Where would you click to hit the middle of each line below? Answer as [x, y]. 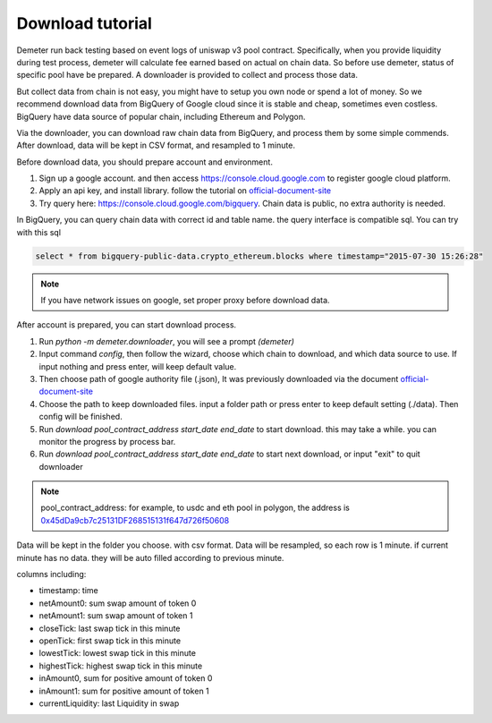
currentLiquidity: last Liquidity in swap [109, 703]
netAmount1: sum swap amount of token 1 [116, 616]
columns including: [51, 574]
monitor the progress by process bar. [107, 441]
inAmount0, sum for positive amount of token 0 [126, 678]
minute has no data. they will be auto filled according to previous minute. [150, 557]
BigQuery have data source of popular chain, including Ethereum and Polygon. [161, 116]
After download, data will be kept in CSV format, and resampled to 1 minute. [156, 145]
